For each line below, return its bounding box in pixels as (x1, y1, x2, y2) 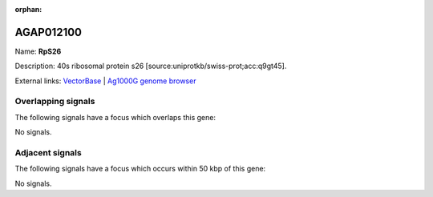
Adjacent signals (14, 147, 82, 158)
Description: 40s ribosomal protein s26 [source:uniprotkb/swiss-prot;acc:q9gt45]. (14, 61, 287, 71)
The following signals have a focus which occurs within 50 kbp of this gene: (14, 164, 266, 174)
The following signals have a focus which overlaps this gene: (14, 112, 216, 122)
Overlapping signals (14, 96, 95, 107)
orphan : (14, 5, 42, 14)
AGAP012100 (14, 25, 83, 39)
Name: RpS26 (14, 46, 62, 56)
